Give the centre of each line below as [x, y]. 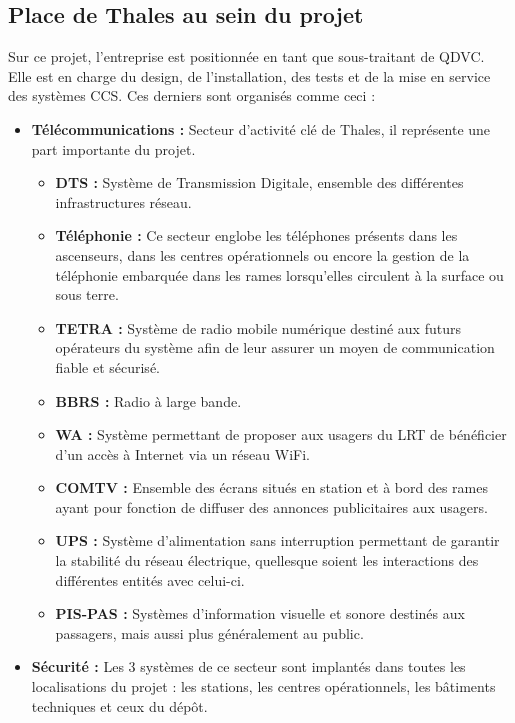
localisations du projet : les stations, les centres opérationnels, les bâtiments [263, 686]
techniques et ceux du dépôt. [119, 705]
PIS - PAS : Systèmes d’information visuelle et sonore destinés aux [260, 613]
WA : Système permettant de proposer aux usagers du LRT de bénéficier [281, 434]
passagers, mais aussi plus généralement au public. [209, 632]
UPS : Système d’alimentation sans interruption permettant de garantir [277, 540]
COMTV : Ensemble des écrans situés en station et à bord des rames [272, 487]
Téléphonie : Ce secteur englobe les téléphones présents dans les [256, 235]
